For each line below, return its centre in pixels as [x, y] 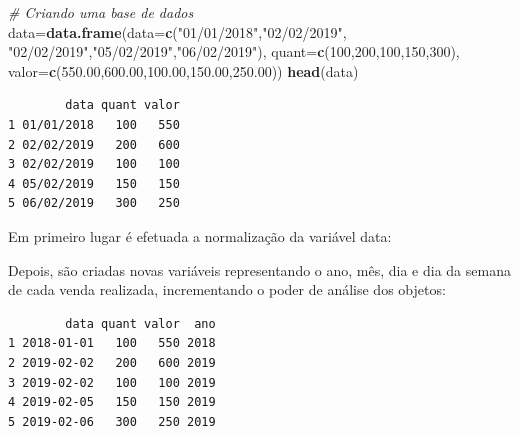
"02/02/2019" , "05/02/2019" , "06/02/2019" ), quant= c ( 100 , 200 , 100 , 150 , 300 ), [234, 51]
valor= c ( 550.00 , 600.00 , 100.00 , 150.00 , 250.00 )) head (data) [183, 70]
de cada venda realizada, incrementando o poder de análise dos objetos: [227, 289]
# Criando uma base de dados [101, 12]
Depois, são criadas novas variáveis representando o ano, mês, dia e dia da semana [259, 269]
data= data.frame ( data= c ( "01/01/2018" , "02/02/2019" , [177, 31]
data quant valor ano [140, 323]
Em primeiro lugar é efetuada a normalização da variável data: [200, 235]
